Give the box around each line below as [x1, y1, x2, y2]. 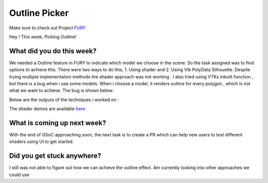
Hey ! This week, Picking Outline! [9, 34, 77, 40]
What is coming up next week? [9, 119, 106, 127]
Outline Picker [9, 7, 69, 18]
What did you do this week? [9, 47, 97, 55]
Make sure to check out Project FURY [9, 25, 86, 31]
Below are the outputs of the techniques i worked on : [9, 97, 119, 103]
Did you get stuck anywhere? [9, 152, 102, 160]
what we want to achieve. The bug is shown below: [9, 87, 114, 94]
